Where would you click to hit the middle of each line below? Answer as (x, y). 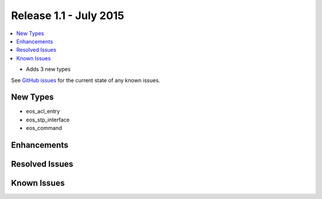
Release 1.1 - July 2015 (68, 15)
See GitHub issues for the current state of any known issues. (86, 80)
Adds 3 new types (48, 69)
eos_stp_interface (48, 120)
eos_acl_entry (43, 111)
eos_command (44, 128)
